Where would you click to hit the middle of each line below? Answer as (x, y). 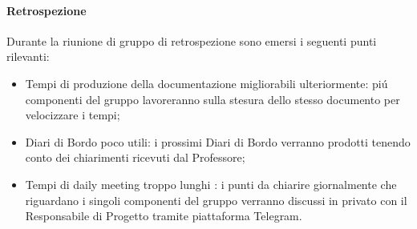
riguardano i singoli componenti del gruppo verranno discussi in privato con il (216, 200)
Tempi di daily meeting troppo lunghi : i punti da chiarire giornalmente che (211, 184)
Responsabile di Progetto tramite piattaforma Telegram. (164, 216)
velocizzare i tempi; (73, 115)
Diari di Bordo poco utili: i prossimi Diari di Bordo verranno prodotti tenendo (218, 141)
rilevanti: (28, 56)
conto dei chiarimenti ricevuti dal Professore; (135, 157)
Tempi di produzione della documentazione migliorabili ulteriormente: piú (206, 83)
